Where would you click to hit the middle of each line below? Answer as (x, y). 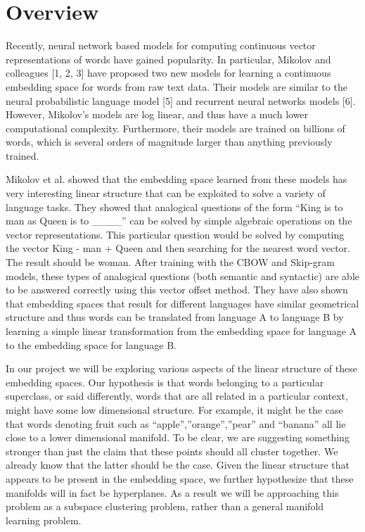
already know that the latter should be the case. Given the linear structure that (178, 465)
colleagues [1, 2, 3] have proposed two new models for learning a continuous (168, 73)
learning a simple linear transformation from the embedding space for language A (181, 331)
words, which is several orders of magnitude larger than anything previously (169, 142)
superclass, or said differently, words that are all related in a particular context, (177, 396)
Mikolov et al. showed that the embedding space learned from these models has (177, 179)
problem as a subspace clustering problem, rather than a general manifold (165, 506)
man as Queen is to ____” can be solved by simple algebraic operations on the (179, 221)
